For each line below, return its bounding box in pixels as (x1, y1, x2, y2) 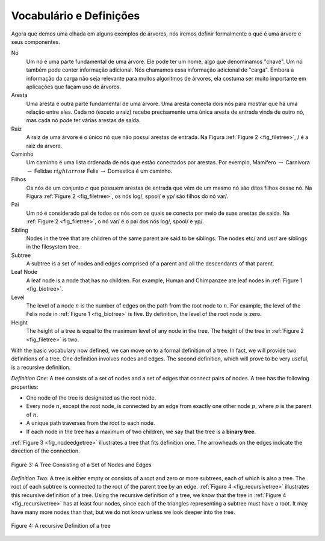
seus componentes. (11, 38, 60, 45)
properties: (11, 383, 39, 391)
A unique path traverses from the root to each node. (26, 419, 155, 427)
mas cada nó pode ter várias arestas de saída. (26, 117, 141, 124)
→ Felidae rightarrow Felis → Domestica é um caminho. (27, 167, 173, 175)
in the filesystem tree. (26, 243, 81, 250)
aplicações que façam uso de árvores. (26, 83, 122, 90)
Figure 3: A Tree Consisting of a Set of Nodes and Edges (11, 461, 152, 468)
